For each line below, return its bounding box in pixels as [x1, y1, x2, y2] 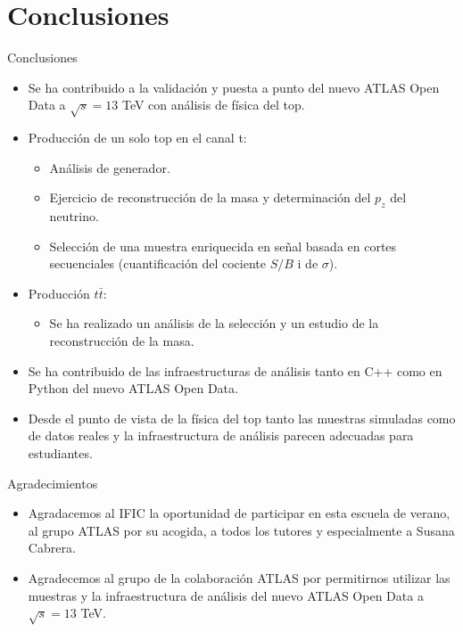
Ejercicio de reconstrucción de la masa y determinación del [49, 188, 371, 207]
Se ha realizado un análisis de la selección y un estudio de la [49, 314, 379, 332]
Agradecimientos [7, 473, 98, 492]
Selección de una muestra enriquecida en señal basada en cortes [49, 236, 397, 255]
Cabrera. [28, 538, 76, 557]
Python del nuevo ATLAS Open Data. [28, 379, 238, 398]
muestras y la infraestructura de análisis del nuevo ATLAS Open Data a [28, 586, 424, 604]
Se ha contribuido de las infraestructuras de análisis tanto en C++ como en [28, 361, 442, 380]
